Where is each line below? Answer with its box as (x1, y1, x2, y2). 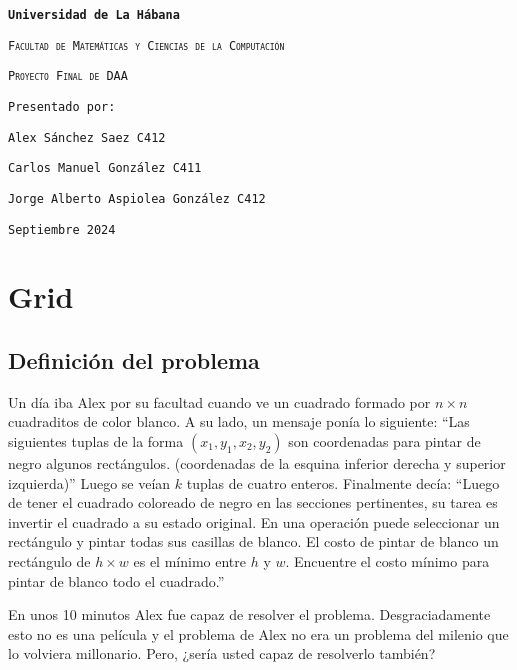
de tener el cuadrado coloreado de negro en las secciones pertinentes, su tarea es (8, 492, 498, 513)
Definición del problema (8, 345, 260, 376)
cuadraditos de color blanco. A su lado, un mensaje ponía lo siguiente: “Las (8, 411, 470, 432)
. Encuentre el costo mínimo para (285, 550, 490, 571)
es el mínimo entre (133, 550, 246, 571)
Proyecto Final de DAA (8, 69, 128, 84)
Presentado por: (8, 99, 116, 114)
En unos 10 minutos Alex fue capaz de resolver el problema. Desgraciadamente (8, 604, 491, 625)
